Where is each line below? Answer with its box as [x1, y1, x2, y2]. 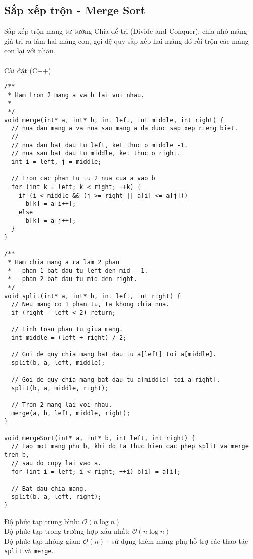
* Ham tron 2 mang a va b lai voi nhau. [8, 91, 145, 99]
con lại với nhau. [4, 45, 55, 56]
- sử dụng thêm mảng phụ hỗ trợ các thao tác [107, 535, 248, 546]
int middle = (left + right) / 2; [11, 334, 127, 341]
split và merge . [4, 545, 54, 556]
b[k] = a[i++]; [25, 200, 76, 208]
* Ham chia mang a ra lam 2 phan [8, 258, 120, 266]
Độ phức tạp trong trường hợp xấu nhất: [4, 526, 130, 536]
